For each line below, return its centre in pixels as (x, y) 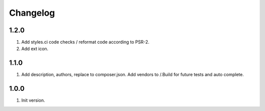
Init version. (33, 100)
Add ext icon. (35, 49)
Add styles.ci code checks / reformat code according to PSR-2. (85, 42)
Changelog (32, 13)
